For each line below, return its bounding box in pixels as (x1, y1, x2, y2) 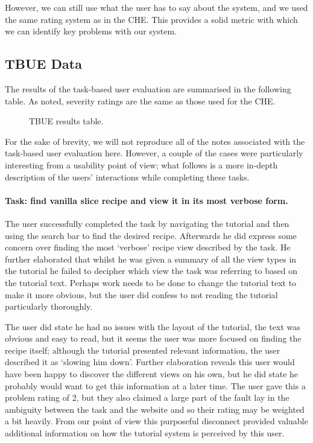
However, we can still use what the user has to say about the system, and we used (5, 1, 308, 13)
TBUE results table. (29, 115, 104, 127)
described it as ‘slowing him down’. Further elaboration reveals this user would (5, 355, 295, 368)
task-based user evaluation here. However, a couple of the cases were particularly (5, 147, 303, 159)
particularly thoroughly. (5, 300, 93, 313)
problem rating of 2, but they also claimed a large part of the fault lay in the (5, 391, 289, 404)
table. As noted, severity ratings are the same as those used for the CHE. (5, 94, 276, 107)
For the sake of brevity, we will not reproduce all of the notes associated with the (5, 135, 305, 147)
